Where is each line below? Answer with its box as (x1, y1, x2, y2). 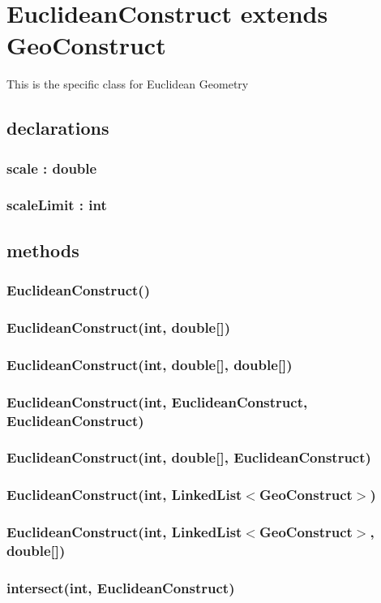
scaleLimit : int (6, 195, 107, 215)
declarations (6, 115, 109, 140)
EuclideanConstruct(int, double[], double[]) (6, 354, 293, 374)
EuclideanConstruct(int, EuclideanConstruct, (6, 391, 308, 411)
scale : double (6, 157, 97, 178)
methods (6, 237, 79, 262)
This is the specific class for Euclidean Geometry (6, 75, 249, 93)
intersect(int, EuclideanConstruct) (6, 577, 235, 597)
